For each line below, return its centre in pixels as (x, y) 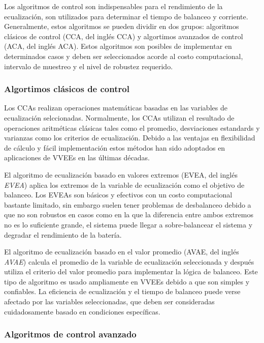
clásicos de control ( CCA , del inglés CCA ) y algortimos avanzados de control (124, 36)
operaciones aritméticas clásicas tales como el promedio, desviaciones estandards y (132, 127)
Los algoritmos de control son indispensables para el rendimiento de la (113, 6)
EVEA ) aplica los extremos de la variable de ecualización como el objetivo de (124, 184)
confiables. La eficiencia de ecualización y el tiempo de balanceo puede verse (122, 291)
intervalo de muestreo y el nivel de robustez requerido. (89, 66)
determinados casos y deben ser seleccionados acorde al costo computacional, (124, 56)
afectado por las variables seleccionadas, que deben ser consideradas (109, 302)
